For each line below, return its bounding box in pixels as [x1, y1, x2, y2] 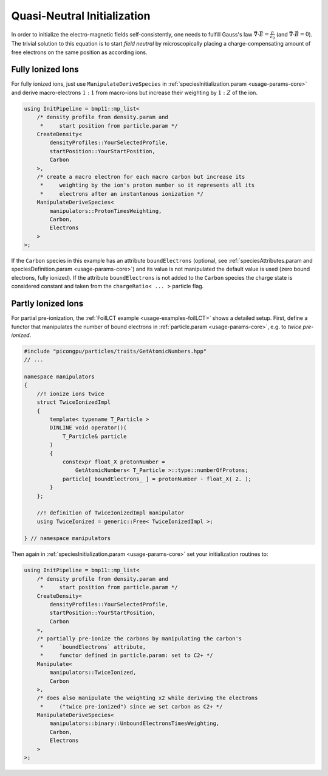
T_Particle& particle [62, 432, 127, 440]
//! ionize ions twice [36, 390, 104, 397]
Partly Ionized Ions [11, 299, 84, 309]
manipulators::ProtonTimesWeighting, [49, 207, 162, 214]
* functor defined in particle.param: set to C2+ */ [39, 652, 213, 659]
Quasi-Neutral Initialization [11, 9, 151, 23]
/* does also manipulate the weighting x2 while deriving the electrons [36, 695, 258, 702]
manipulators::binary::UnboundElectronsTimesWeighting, [49, 720, 220, 727]
